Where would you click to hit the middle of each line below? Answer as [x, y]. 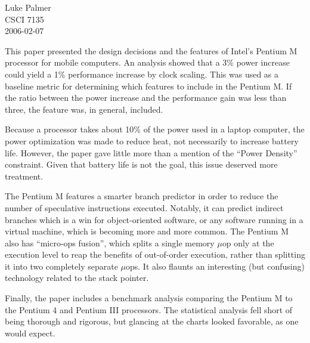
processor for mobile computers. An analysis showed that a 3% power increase [147, 62]
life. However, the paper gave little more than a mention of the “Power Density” [151, 152]
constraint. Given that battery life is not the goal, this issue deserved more [141, 164]
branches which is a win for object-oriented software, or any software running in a [154, 219]
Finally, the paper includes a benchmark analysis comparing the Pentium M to [149, 298]
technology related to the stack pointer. [77, 278]
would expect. [30, 333]
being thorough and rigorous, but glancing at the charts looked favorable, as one [152, 321]
